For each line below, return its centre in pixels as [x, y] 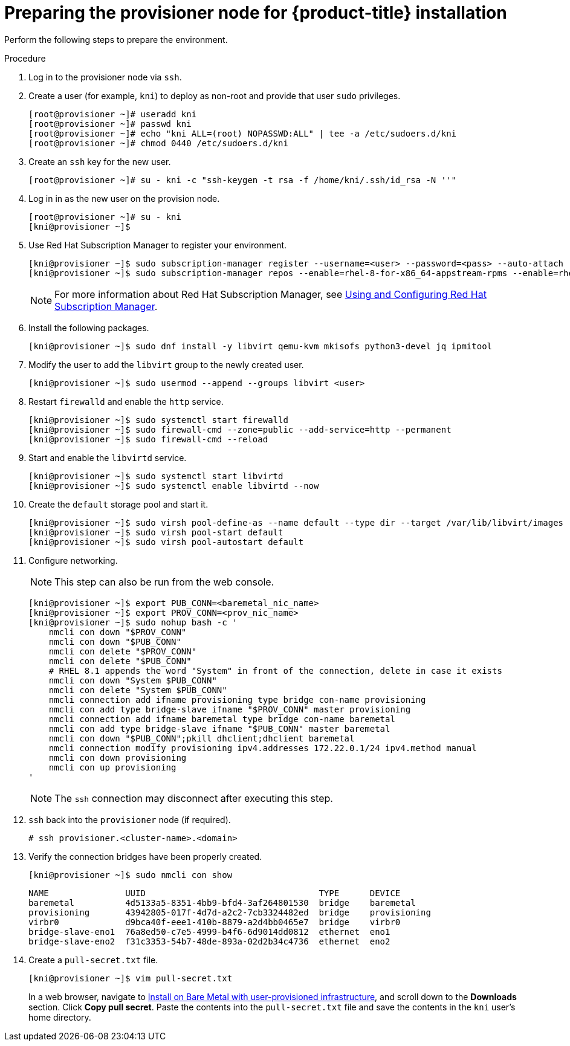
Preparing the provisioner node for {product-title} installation [256, 13]
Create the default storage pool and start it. [118, 504]
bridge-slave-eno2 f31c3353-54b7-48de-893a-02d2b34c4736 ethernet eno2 [209, 941]
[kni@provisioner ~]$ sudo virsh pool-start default [156, 532]
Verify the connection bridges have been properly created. [145, 856]
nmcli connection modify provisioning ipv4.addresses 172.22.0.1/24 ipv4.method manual [263, 748]
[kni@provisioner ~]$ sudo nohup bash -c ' [133, 622]
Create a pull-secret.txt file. [93, 960]
